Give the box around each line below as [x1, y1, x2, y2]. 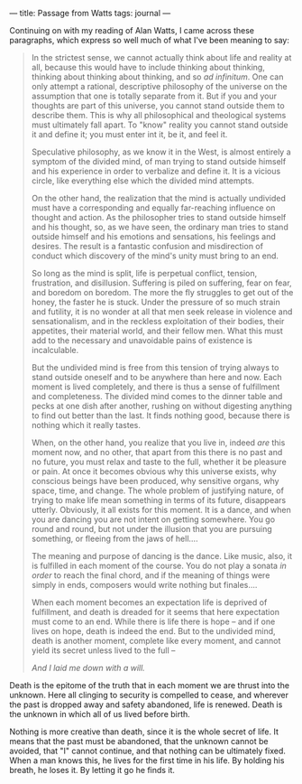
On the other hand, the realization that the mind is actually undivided [31, 193, 287, 203]
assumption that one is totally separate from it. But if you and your [31, 90, 278, 101]
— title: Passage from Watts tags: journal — [9, 8, 171, 18]
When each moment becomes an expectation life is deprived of [31, 597, 268, 608]
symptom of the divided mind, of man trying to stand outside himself [31, 156, 287, 166]
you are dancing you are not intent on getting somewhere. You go [31, 514, 276, 525]
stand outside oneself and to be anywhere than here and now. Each [31, 372, 282, 382]
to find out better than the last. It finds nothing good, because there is [31, 410, 290, 421]
